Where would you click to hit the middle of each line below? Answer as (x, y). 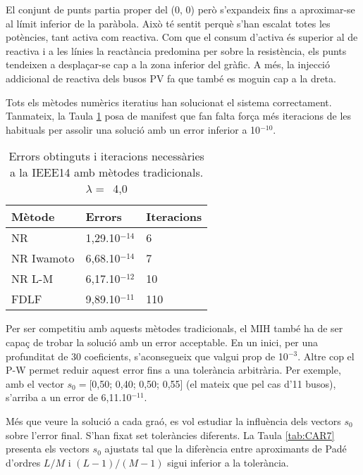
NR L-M (32, 279)
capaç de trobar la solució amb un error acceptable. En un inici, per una (162, 342)
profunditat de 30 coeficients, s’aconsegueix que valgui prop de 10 (147, 356)
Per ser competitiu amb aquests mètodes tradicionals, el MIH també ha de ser (174, 328)
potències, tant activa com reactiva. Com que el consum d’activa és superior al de (182, 37)
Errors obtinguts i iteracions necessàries (106, 156)
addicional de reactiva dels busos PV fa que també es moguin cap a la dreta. (171, 78)
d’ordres (23, 462)
